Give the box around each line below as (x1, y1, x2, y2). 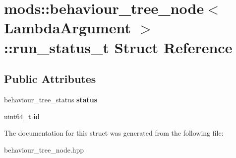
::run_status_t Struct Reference (4, 37, 233, 57)
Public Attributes (4, 71, 96, 86)
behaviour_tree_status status (4, 94, 98, 104)
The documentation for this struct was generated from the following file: (4, 128, 224, 138)
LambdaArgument (4, 17, 131, 38)
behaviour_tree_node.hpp (4, 144, 84, 155)
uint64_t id (4, 111, 40, 121)
